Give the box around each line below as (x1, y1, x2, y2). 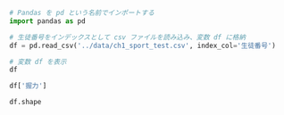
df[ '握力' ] (9, 81, 47, 91)
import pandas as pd (9, 16, 87, 26)
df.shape (9, 98, 42, 107)
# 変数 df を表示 (9, 57, 67, 66)
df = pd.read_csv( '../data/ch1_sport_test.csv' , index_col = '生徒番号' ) (9, 41, 277, 50)
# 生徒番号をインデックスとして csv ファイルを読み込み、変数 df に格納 (9, 32, 246, 42)
